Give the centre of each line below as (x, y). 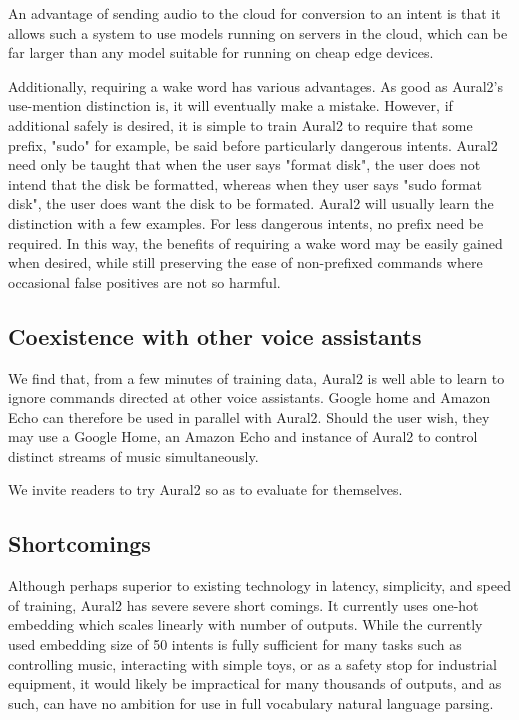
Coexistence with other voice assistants (215, 335)
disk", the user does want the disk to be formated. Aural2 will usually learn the (251, 203)
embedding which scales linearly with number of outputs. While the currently (245, 624)
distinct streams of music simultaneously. (133, 455)
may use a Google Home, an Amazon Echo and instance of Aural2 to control (243, 436)
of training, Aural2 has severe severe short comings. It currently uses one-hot (243, 604)
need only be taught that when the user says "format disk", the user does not (244, 164)
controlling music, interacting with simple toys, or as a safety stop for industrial (252, 663)
